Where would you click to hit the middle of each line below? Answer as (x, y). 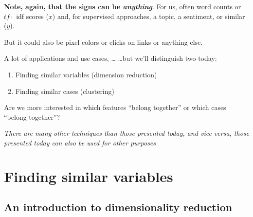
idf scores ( (32, 16)
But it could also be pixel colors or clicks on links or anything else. (103, 42)
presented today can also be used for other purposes (80, 142)
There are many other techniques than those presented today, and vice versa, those (126, 133)
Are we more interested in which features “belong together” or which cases (115, 107)
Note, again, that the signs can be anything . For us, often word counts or (123, 6)
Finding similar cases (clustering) (65, 91)
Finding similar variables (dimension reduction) (86, 74)
